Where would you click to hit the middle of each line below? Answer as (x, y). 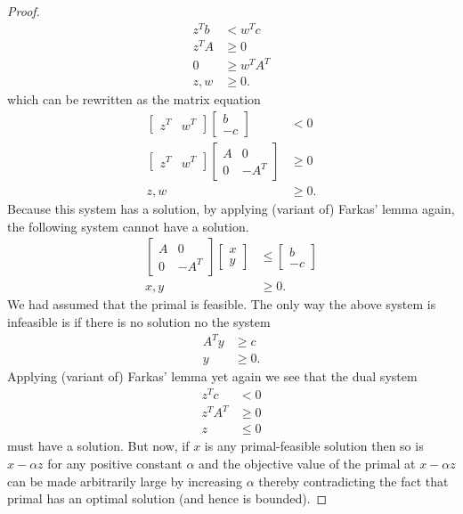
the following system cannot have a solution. (128, 226)
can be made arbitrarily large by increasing (125, 481)
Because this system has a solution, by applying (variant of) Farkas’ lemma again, (231, 209)
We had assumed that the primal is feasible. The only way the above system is (222, 304)
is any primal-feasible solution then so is (314, 446)
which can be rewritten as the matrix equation (134, 99)
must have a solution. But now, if (98, 446)
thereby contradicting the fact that (353, 481)
